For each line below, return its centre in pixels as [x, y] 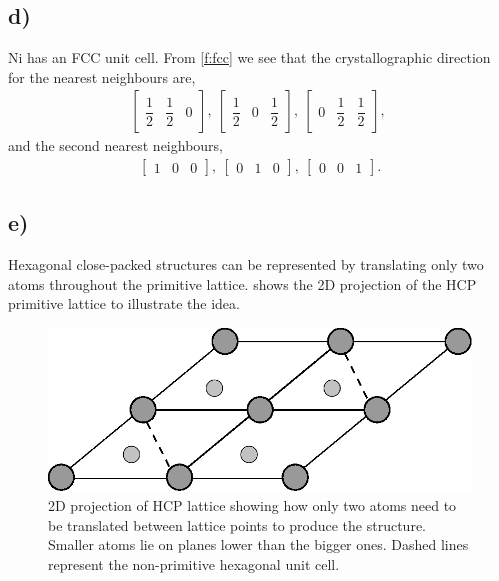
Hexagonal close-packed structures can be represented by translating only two [246, 264]
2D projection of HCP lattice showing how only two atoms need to [252, 505]
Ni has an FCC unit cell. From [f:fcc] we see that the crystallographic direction [249, 57]
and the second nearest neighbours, [115, 145]
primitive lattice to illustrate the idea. [124, 303]
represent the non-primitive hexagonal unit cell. [194, 564]
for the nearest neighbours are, [102, 76]
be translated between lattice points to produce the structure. [237, 524]
